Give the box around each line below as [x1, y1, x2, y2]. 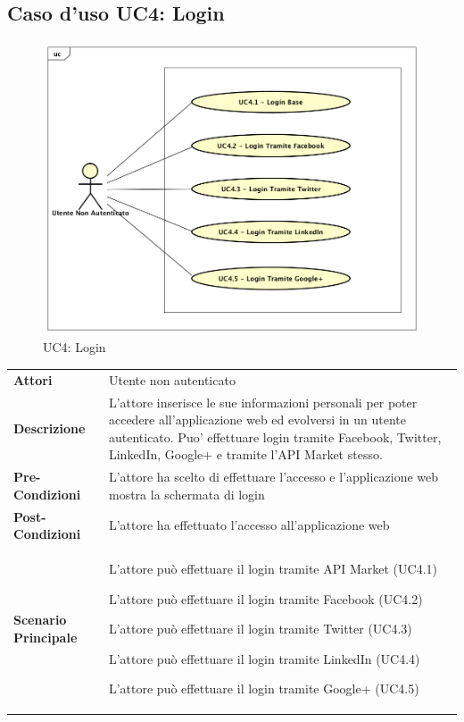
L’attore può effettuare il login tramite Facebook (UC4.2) [108, 589, 423, 608]
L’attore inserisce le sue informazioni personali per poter [108, 392, 418, 411]
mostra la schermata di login [108, 484, 265, 503]
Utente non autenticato [108, 370, 236, 389]
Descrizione [13, 418, 86, 437]
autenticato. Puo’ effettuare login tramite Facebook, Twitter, [108, 427, 442, 446]
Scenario [13, 610, 67, 629]
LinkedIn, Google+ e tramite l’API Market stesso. [108, 445, 383, 464]
